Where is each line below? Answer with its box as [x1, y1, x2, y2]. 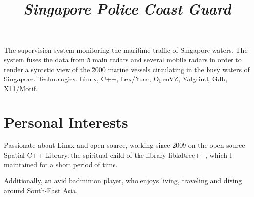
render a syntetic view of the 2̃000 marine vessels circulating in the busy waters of [4, 64, 250, 74]
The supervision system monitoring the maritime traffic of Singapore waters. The [4, 45, 248, 55]
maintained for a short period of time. [4, 159, 118, 169]
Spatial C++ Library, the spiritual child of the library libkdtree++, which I [4, 150, 232, 160]
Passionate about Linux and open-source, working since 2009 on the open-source [4, 140, 245, 150]
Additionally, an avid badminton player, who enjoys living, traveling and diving [4, 176, 242, 186]
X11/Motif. [4, 83, 38, 93]
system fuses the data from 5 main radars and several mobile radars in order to [4, 54, 242, 64]
